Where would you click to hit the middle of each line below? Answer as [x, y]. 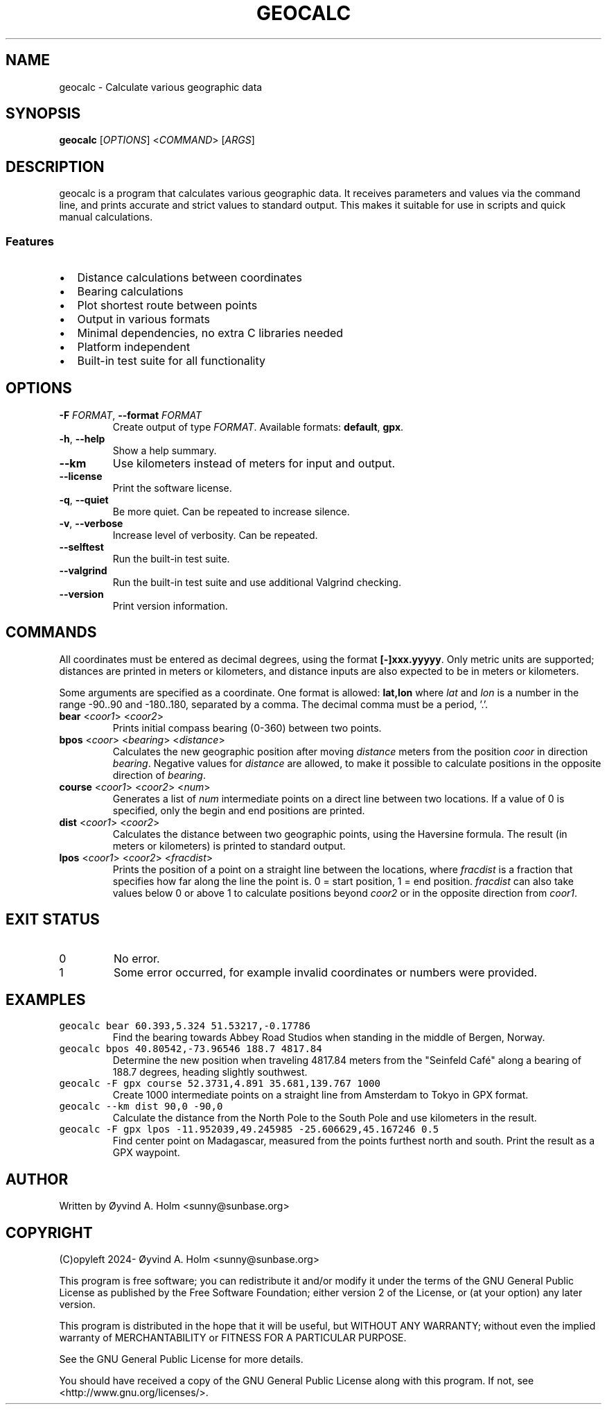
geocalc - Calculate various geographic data [161, 87]
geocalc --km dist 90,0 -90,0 [141, 1107]
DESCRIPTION [55, 166]
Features [30, 241]
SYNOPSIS [43, 114]
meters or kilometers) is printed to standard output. [229, 845]
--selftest [81, 547]
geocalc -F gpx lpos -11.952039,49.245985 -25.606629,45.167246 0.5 [249, 1129]
